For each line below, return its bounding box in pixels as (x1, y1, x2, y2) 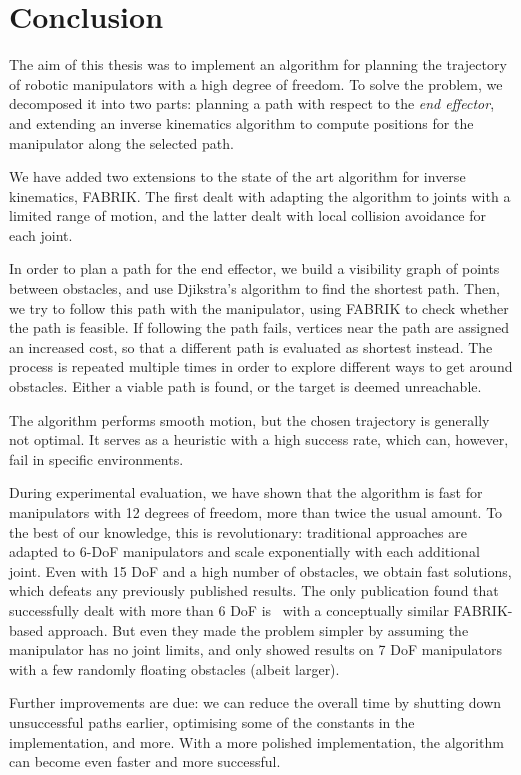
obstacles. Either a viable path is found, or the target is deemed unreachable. (9, 376, 482, 397)
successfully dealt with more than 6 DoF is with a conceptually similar (9, 599, 449, 620)
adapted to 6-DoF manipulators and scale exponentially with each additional (9, 541, 480, 562)
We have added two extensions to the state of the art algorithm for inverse (9, 166, 466, 187)
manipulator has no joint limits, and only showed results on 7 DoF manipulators (9, 639, 502, 660)
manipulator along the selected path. (9, 132, 234, 153)
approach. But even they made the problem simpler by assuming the (47, 619, 469, 640)
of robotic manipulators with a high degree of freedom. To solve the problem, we (9, 73, 503, 94)
